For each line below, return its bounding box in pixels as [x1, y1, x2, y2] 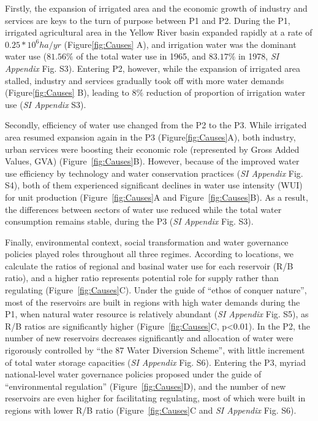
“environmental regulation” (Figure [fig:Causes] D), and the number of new [5, 379, 286, 392]
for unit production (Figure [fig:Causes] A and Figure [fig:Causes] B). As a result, [5, 190, 308, 203]
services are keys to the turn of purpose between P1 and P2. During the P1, [5, 14, 290, 26]
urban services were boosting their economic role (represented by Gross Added [5, 142, 300, 155]
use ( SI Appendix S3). [5, 98, 86, 110]
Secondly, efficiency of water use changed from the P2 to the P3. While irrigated [5, 118, 307, 131]
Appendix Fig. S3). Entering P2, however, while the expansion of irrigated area [5, 61, 301, 74]
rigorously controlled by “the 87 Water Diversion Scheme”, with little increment [5, 344, 305, 357]
